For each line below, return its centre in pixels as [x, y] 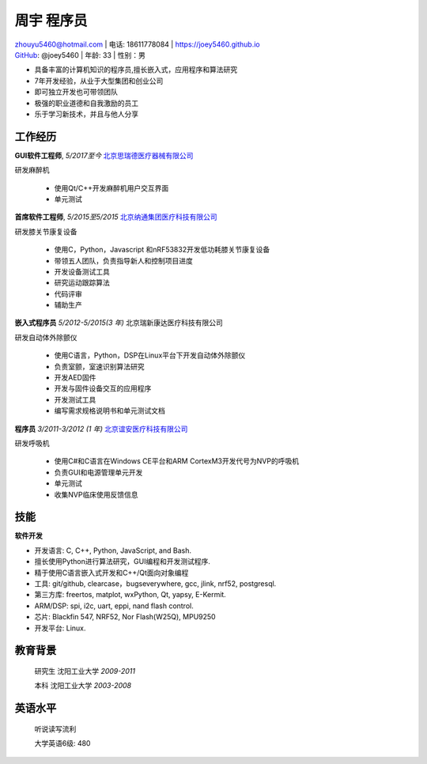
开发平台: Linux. [60, 628]
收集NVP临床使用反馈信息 [96, 494]
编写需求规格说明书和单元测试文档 [110, 410]
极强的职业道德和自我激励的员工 [86, 103]
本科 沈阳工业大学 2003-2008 [83, 686]
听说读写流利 [55, 728]
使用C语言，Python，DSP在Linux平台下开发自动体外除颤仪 [150, 355]
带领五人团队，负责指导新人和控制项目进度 [123, 260]
